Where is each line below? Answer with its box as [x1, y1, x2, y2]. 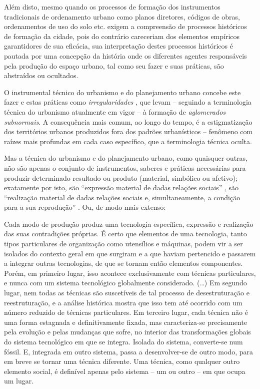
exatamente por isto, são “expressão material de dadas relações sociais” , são [4, 182, 238, 193]
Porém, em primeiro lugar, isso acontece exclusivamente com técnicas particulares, [4, 267, 256, 278]
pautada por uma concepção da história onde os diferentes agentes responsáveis [4, 50, 247, 61]
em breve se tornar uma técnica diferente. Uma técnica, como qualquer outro [4, 356, 240, 366]
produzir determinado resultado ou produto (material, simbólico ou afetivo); [4, 172, 237, 183]
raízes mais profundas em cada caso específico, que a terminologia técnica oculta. [4, 136, 252, 146]
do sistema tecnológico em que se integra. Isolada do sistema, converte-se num [4, 336, 243, 346]
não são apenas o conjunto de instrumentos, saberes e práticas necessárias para [4, 162, 246, 173]
